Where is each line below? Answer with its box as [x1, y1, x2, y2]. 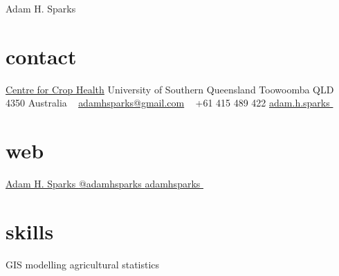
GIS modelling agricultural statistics [6, 257, 160, 271]
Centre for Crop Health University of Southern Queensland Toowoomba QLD [6, 82, 334, 96]
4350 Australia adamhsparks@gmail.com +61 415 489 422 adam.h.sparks [6, 95, 330, 110]
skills [6, 217, 54, 245]
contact [6, 42, 77, 70]
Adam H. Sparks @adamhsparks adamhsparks [6, 176, 201, 191]
